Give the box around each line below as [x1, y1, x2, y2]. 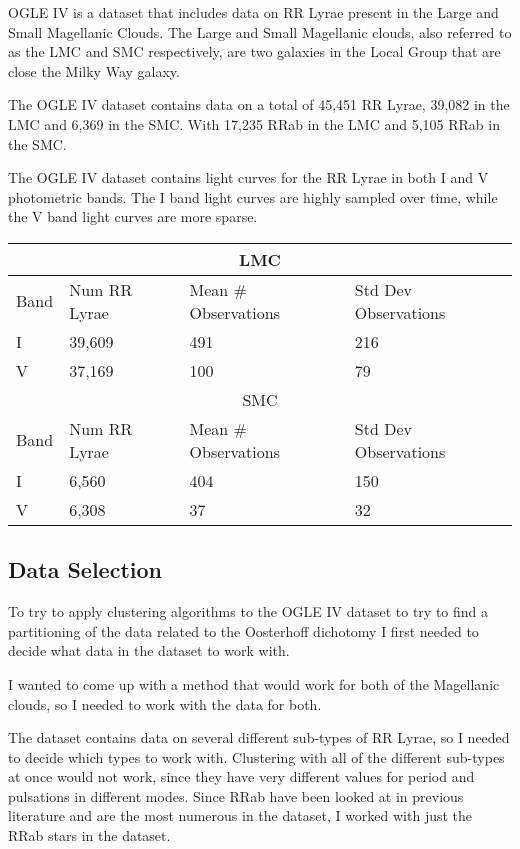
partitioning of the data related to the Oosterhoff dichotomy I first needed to [8, 620, 479, 641]
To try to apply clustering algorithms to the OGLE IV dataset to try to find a [8, 601, 489, 622]
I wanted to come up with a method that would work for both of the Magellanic [8, 673, 500, 694]
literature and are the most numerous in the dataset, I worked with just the [8, 805, 473, 826]
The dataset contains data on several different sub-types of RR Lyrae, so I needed [8, 727, 510, 748]
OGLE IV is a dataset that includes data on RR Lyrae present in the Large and [8, 2, 499, 22]
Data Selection [8, 554, 162, 585]
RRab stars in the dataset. [8, 825, 171, 846]
